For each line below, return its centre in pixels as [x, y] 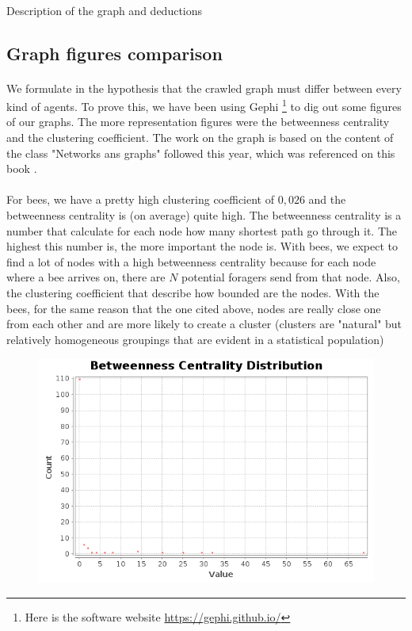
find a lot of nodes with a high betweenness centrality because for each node [191, 261]
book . [22, 168]
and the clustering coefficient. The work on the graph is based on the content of [200, 137]
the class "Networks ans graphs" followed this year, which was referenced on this [201, 153]
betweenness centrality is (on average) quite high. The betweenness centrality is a [204, 214]
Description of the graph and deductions [105, 10]
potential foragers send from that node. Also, [291, 277]
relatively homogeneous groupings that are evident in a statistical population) [195, 339]
